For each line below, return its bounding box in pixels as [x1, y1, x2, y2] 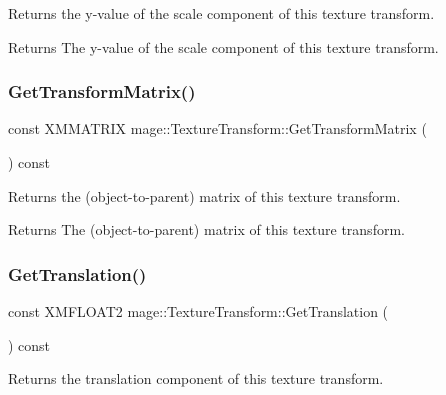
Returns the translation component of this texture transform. [8, 368, 384, 389]
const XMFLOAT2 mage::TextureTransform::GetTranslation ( [8, 301, 389, 321]
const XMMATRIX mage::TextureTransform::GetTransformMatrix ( [8, 118, 427, 139]
